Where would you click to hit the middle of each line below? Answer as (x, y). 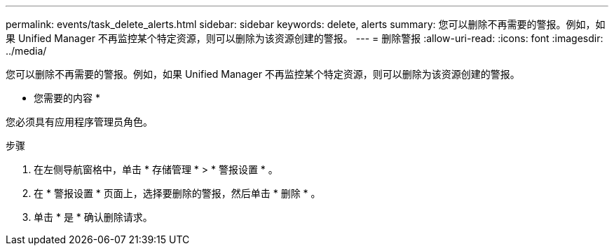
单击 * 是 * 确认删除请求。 (93, 217)
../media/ (26, 51)
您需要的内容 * (67, 98)
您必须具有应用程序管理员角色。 (79, 122)
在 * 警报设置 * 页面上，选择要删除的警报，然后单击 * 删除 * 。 (177, 193)
